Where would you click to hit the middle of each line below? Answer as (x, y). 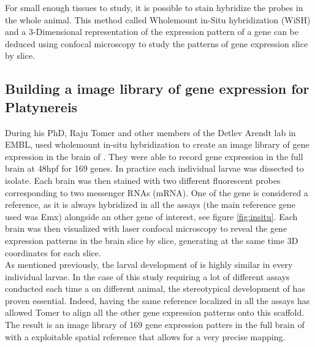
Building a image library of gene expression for (157, 89)
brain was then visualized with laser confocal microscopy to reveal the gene (146, 228)
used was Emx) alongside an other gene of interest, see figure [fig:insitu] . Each (151, 216)
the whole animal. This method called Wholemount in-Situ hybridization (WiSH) (158, 19)
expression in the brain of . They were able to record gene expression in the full (154, 156)
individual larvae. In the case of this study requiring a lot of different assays (147, 276)
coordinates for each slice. (53, 252)
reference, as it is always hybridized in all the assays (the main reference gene (150, 204)
